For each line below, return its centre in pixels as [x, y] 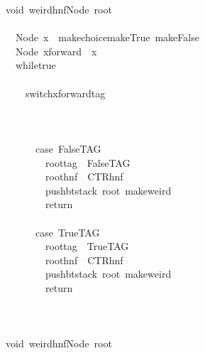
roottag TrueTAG [87, 246]
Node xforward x [56, 51]
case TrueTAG [67, 232]
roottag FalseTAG [88, 162]
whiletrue [35, 65]
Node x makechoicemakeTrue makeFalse [107, 37]
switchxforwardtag [65, 93]
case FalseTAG [68, 148]
